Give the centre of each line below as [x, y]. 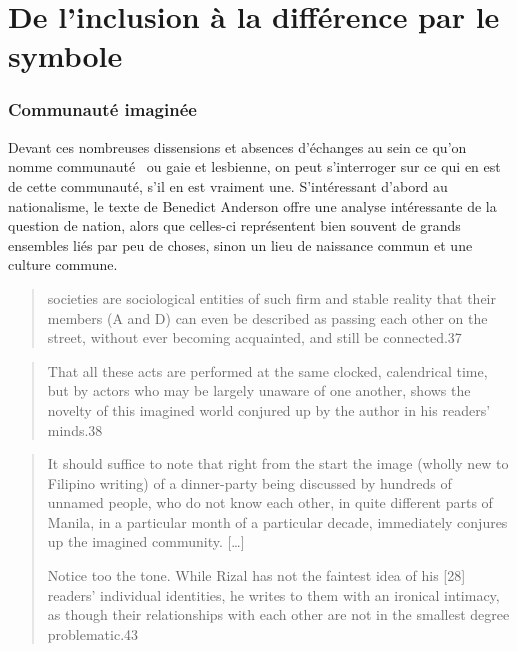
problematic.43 [93, 633]
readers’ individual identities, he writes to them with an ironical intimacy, [273, 594]
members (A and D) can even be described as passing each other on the [267, 317]
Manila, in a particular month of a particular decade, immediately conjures [277, 521]
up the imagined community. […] [146, 541]
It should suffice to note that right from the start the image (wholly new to [278, 463]
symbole [65, 55]
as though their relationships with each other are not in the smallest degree [278, 614]
